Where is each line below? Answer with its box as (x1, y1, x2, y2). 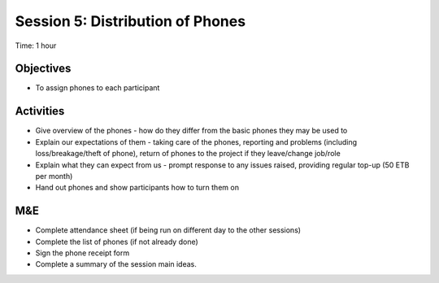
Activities (15, 104, 65, 118)
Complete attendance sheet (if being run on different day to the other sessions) (35, 225, 301, 235)
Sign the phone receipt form (35, 248, 130, 258)
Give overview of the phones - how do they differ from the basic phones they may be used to (35, 126, 348, 136)
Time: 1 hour (15, 41, 57, 50)
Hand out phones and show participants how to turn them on (35, 183, 240, 193)
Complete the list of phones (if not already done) (35, 237, 198, 246)
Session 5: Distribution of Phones (15, 12, 246, 30)
